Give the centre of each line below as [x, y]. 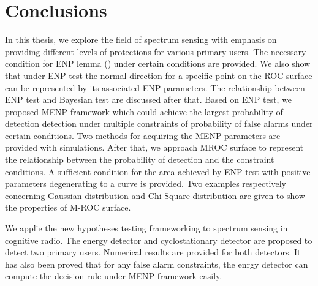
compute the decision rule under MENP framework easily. [114, 276]
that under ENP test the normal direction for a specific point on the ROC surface [159, 75]
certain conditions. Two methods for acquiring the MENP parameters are [143, 135]
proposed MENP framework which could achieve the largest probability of [144, 111]
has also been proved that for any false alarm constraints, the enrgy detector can [157, 264]
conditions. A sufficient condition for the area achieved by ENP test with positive [158, 171]
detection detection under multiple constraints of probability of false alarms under [159, 123]
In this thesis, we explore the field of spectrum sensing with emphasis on [141, 40]
